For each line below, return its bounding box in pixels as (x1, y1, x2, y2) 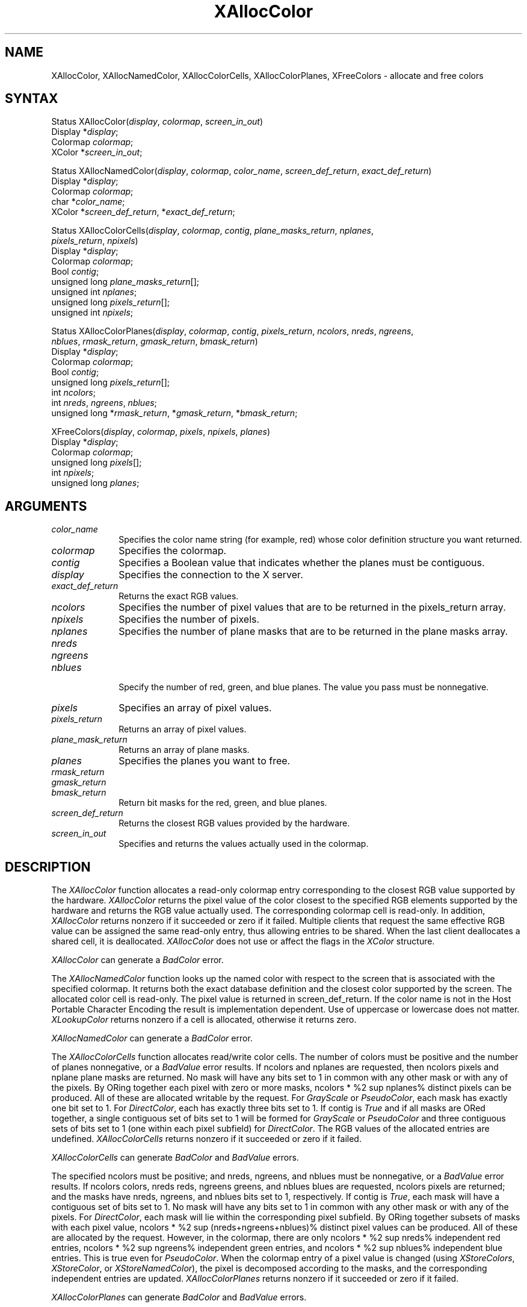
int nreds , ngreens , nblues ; (51, 398, 157, 408)
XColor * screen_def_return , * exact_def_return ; (51, 207, 235, 217)
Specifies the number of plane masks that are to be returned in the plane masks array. (119, 625, 508, 638)
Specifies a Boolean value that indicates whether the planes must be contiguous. (119, 557, 485, 569)
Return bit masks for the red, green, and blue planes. (119, 797, 327, 808)
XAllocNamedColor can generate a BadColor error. (51, 1033, 253, 1044)
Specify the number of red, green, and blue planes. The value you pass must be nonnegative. (119, 682, 489, 693)
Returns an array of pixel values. (119, 724, 247, 735)
